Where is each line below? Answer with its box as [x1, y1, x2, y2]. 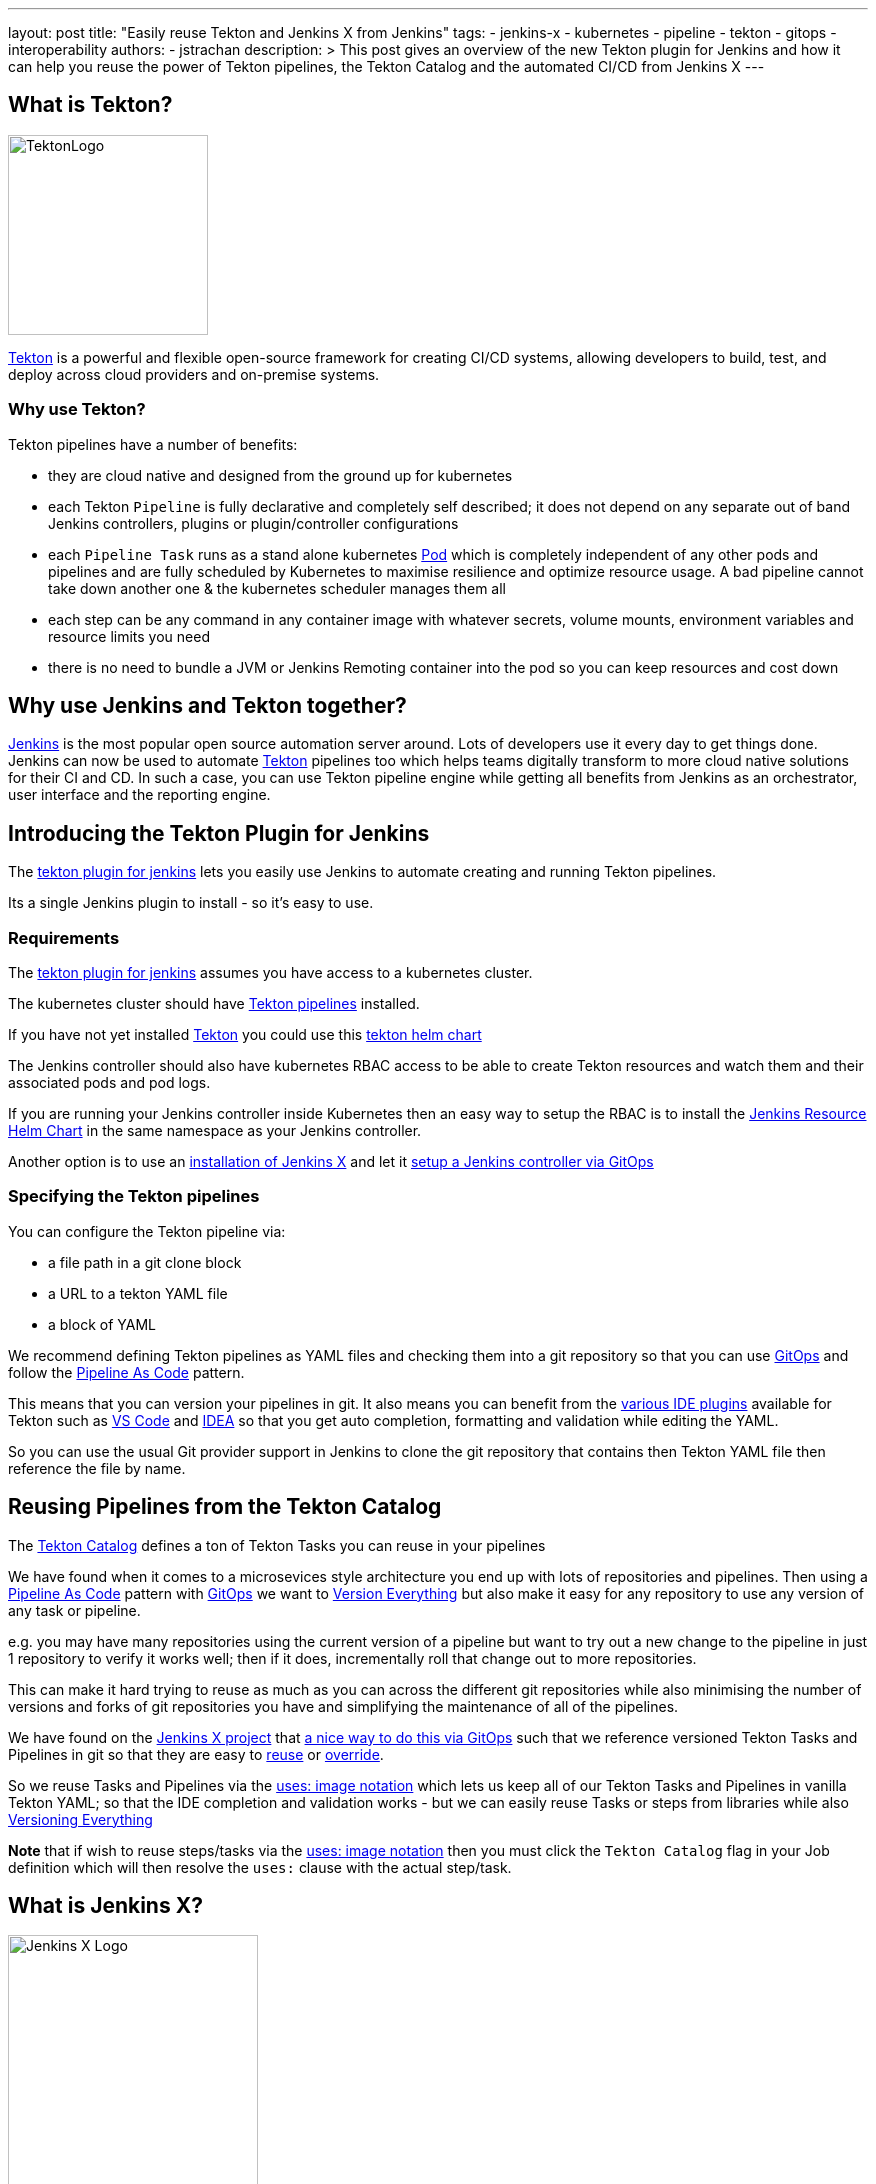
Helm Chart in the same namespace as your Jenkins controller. [8, 1122, 422, 1140]
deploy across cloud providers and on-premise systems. [8, 365, 380, 383]
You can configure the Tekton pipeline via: [8, 1222, 286, 1240]
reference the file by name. [8, 1459, 186, 1477]
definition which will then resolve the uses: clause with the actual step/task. [8, 1858, 512, 1876]
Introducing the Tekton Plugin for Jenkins [8, 820, 430, 846]
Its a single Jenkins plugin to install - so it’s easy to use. [8, 894, 374, 912]
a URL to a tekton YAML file [48, 1284, 228, 1302]
